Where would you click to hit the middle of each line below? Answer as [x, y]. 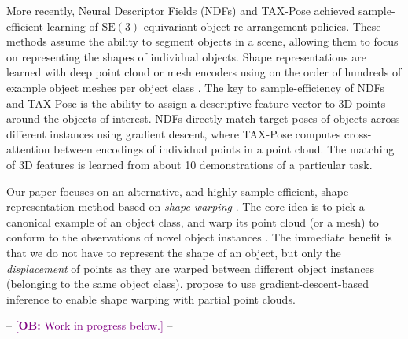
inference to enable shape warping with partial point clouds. [151, 298]
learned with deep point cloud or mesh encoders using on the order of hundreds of [204, 72]
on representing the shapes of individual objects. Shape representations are [187, 56]
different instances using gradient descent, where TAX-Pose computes [174, 133]
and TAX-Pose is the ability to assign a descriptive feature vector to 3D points [196, 103]
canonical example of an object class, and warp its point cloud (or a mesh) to [193, 221]
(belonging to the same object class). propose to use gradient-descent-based [188, 284]
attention [28, 149]
